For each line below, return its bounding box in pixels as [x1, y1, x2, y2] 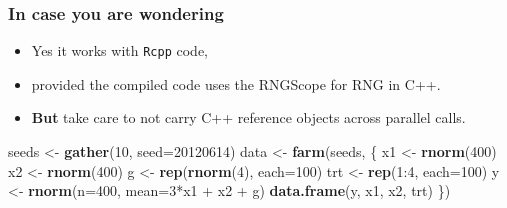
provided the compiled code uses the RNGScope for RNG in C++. [31, 73, 441, 94]
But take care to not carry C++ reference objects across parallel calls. [31, 107, 466, 128]
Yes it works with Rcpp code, [31, 40, 209, 61]
